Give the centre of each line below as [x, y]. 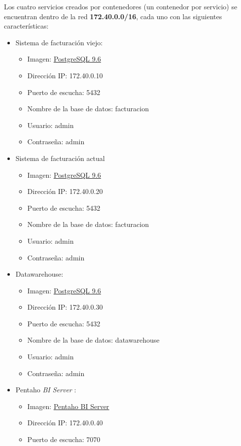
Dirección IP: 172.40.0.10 [65, 75]
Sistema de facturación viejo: [59, 42]
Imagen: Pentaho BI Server [68, 406]
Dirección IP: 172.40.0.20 [65, 191]
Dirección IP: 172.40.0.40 [65, 423]
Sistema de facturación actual [60, 158]
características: [26, 26]
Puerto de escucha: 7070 [64, 439]
